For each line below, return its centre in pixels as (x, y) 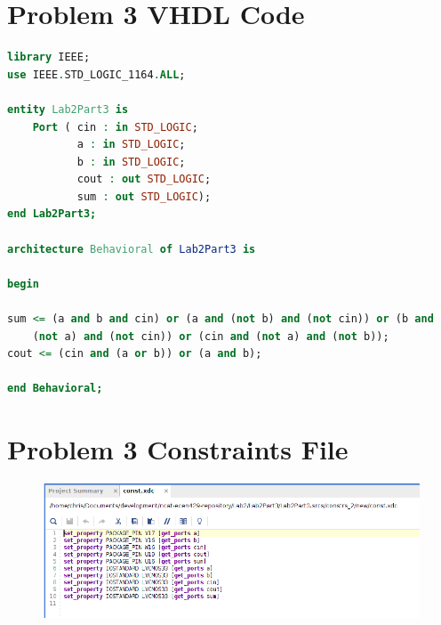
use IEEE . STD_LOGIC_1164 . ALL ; (96, 74)
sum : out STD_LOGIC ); (144, 196)
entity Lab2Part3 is (68, 109)
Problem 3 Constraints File (178, 449)
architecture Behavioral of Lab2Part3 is (132, 249)
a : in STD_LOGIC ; (131, 145)
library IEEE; (49, 57)
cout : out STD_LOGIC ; (144, 179)
